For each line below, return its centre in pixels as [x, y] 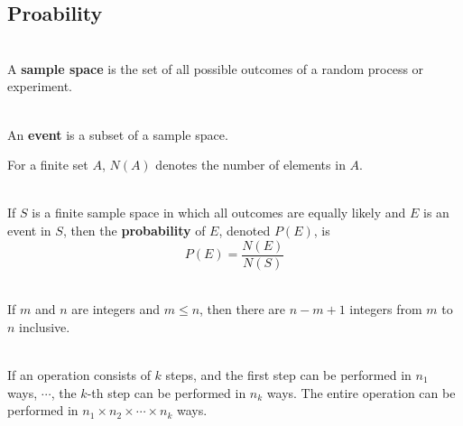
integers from [386, 309]
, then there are [243, 309]
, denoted [245, 230]
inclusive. [45, 326]
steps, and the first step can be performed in [288, 374]
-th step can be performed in [167, 392]
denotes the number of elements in [250, 165]
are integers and [116, 309]
